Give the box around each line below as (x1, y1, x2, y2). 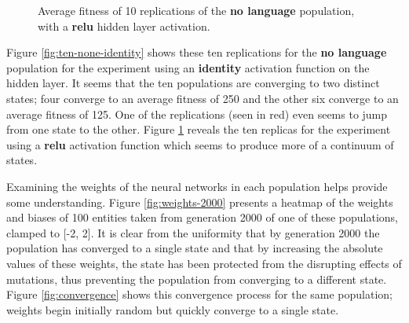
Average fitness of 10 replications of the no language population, (38, 2, 355, 18)
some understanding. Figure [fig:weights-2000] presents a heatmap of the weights (6, 193, 393, 210)
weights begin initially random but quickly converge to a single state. (6, 301, 339, 317)
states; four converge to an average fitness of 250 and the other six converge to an (6, 90, 399, 106)
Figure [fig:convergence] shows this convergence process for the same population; (6, 286, 393, 303)
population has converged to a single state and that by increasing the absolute (6, 240, 383, 256)
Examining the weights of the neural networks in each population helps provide (6, 178, 388, 194)
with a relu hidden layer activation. (38, 17, 210, 34)
